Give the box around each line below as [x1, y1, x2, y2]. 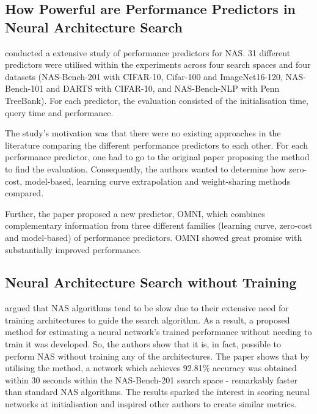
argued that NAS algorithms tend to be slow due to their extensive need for [5, 301, 289, 314]
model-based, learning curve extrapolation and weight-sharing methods [24, 174, 291, 187]
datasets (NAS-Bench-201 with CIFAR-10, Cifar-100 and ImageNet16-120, [5, 70, 283, 83]
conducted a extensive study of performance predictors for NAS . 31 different [5, 46, 291, 59]
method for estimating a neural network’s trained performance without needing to [5, 325, 312, 338]
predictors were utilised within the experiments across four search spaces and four [5, 58, 311, 71]
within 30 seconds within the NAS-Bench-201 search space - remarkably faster [5, 373, 298, 386]
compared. [5, 187, 44, 199]
